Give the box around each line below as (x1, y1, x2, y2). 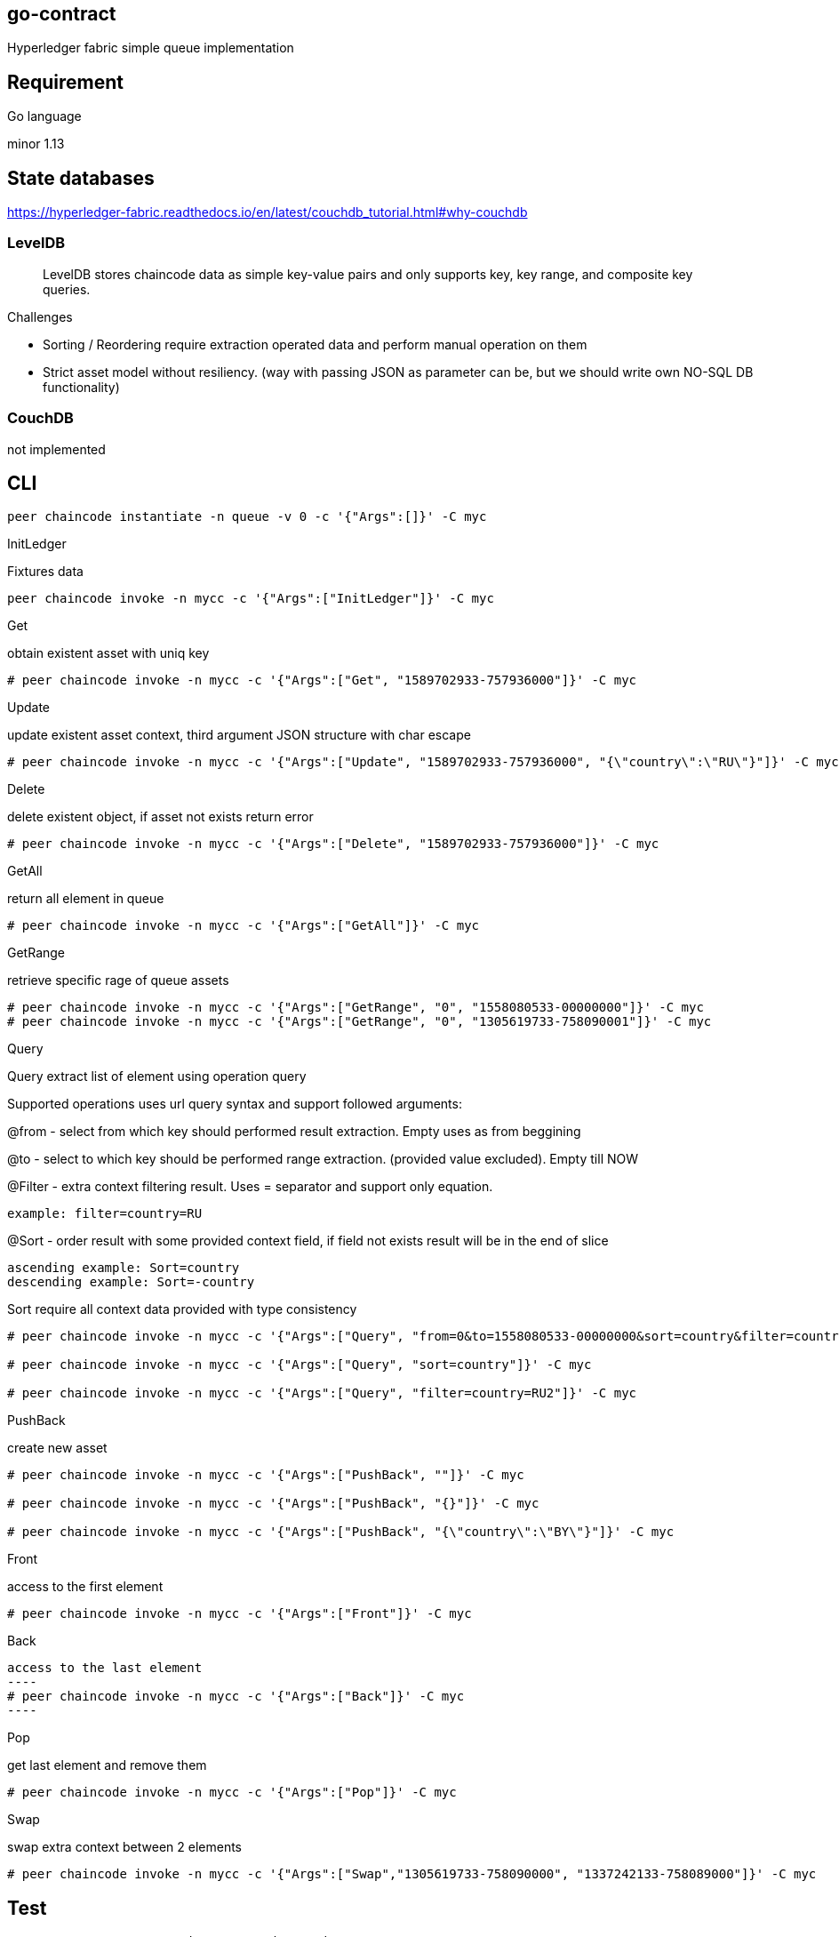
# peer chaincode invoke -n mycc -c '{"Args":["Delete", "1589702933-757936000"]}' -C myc (7, 836, 659, 852)
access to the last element (7, 1661, 203, 1676)
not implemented (7, 441, 106, 457)
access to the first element (7, 1579, 164, 1595)
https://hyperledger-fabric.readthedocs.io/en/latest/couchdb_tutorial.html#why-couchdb (7, 204, 528, 220)
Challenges (7, 308, 73, 324)
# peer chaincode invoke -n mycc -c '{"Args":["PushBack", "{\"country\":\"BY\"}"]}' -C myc (7, 1525, 675, 1540)
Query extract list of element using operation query (7, 1069, 307, 1085)
